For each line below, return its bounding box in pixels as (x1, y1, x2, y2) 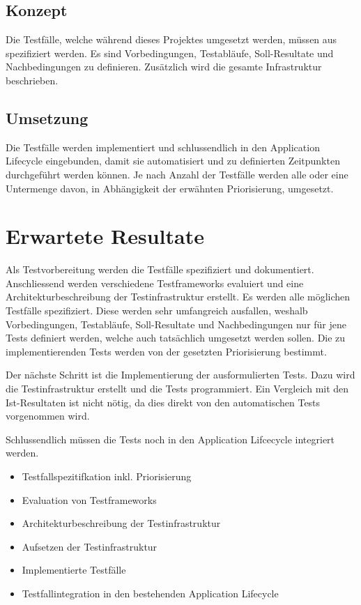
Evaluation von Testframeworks (22, 492, 157, 507)
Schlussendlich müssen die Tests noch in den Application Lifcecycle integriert (6, 431, 335, 446)
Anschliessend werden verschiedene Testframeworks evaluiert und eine (6, 275, 304, 290)
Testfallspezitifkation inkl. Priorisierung (22, 469, 192, 483)
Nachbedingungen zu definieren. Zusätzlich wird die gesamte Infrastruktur (6, 59, 322, 74)
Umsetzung (6, 107, 89, 128)
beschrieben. (6, 72, 59, 87)
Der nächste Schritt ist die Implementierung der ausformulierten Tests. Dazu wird (6, 367, 355, 382)
